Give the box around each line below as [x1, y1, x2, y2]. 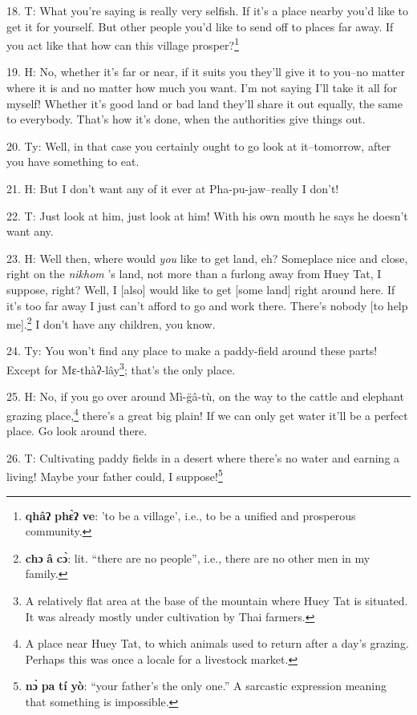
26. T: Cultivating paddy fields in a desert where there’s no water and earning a [6, 449, 400, 466]
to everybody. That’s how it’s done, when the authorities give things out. [6, 111, 366, 127]
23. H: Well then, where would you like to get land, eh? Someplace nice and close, [6, 249, 408, 266]
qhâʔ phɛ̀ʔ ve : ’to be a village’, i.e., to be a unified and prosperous [25, 507, 356, 523]
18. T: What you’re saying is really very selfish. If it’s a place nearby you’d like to [6, 2, 409, 18]
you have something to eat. [6, 153, 140, 170]
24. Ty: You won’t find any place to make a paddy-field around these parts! [6, 342, 378, 359]
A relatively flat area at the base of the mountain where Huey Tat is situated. [25, 592, 408, 608]
